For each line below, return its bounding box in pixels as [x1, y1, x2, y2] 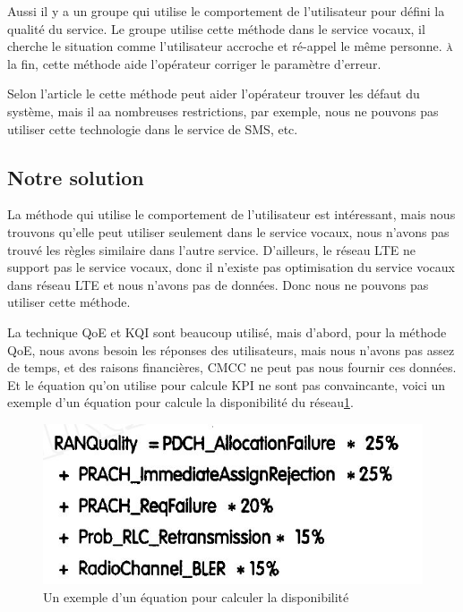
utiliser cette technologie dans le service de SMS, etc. [7, 119, 298, 138]
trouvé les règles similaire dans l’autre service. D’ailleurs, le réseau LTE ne [7, 240, 416, 259]
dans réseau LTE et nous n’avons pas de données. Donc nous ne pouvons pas [7, 275, 429, 293]
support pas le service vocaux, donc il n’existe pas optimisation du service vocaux [7, 258, 455, 276]
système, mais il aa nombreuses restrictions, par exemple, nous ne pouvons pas [7, 101, 439, 120]
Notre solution [7, 163, 144, 191]
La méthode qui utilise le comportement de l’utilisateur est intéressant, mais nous [7, 205, 456, 224]
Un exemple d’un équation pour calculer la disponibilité [43, 587, 349, 606]
